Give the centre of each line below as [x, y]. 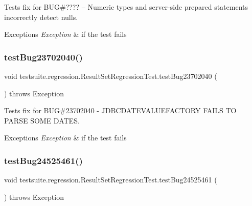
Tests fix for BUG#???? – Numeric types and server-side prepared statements [126, 7]
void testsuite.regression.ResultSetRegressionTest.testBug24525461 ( [111, 180]
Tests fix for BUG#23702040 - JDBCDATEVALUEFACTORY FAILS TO [120, 110]
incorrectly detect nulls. [41, 17]
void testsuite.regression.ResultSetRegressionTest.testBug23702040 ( [111, 76]
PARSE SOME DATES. [42, 120]
